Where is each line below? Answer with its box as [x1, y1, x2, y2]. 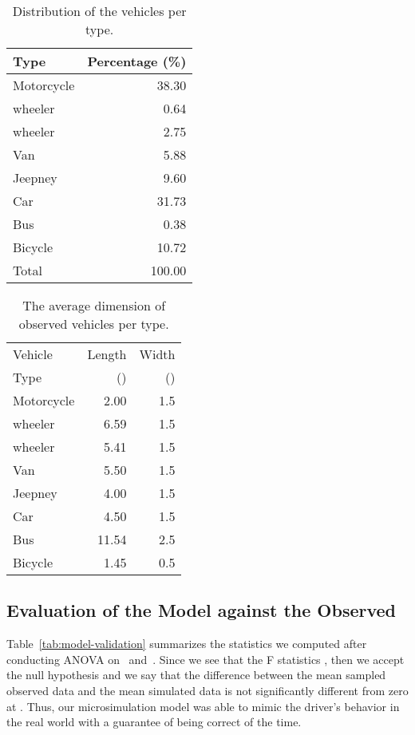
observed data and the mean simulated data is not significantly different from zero [6, 682, 409, 698]
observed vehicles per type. [18, 314, 169, 333]
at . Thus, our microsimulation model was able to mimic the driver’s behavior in [6, 697, 400, 714]
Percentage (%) [87, 52, 187, 70]
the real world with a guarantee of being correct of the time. [6, 713, 302, 730]
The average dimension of [22, 296, 166, 314]
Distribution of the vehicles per [12, 2, 187, 20]
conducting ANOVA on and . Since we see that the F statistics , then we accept [6, 650, 405, 667]
